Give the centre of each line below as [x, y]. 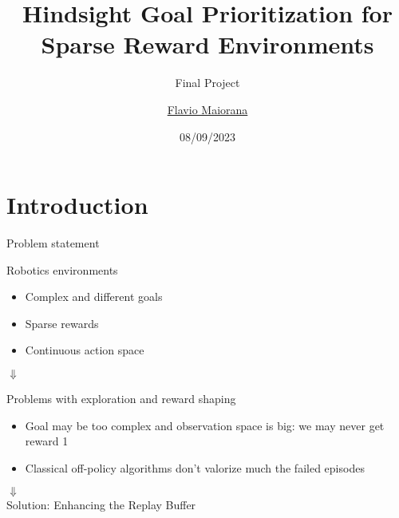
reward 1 [47, 441]
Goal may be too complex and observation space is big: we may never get [205, 425]
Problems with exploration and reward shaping [121, 398]
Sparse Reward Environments [207, 44]
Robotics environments [62, 269]
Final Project [207, 83]
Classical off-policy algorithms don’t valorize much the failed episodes [195, 467]
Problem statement [53, 243]
